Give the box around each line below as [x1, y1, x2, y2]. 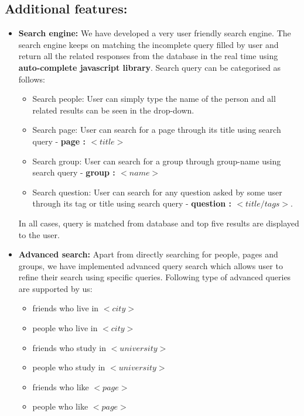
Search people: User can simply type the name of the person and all [32, 92, 276, 105]
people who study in [32, 361, 105, 373]
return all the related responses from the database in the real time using [18, 50, 278, 62]
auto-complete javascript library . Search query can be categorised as [18, 61, 281, 73]
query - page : [32, 135, 86, 147]
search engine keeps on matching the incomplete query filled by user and [18, 38, 279, 50]
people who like [32, 400, 88, 412]
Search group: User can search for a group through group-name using [32, 154, 281, 167]
